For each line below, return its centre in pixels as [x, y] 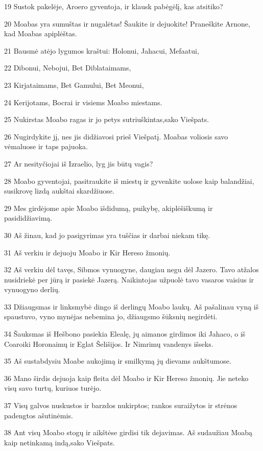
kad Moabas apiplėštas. [41, 33]
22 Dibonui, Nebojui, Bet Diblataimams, [68, 68]
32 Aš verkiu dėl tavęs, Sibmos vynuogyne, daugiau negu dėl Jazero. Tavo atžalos [131, 269]
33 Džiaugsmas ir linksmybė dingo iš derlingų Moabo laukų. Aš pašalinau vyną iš [131, 306]
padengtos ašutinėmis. [39, 415]
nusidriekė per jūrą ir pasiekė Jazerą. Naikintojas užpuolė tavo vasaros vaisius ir [129, 279]
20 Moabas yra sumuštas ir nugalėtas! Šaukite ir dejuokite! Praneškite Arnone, [127, 23]
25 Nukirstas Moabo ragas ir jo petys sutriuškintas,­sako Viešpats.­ [107, 119]
